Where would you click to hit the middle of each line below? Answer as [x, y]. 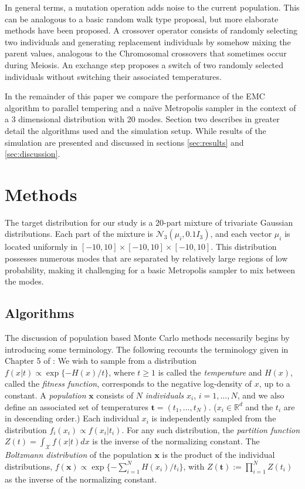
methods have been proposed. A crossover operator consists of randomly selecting [151, 30]
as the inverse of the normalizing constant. [81, 479]
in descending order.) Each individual [72, 418]
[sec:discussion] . [33, 154]
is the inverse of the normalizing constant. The [176, 441]
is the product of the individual [218, 455]
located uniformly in [41, 247]
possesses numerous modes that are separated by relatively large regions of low [146, 258]
